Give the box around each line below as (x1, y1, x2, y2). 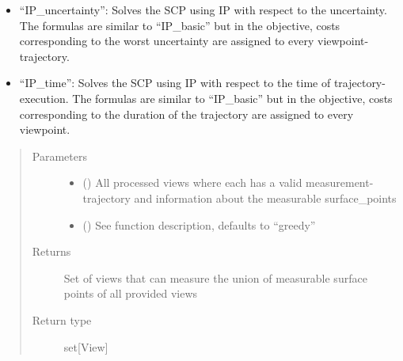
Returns (32, 243, 71, 260)
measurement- (306, 174, 374, 191)
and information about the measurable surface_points (134, 189, 397, 206)
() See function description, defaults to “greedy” (82, 216, 316, 233)
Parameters (32, 147, 87, 164)
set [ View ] (63, 338, 108, 355)
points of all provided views (63, 285, 198, 302)
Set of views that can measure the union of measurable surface (63, 269, 367, 286)
